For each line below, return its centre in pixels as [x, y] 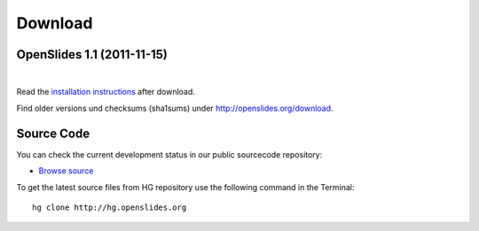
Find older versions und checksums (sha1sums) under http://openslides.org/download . [175, 108]
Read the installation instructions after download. [106, 92]
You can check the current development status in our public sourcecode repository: [169, 154]
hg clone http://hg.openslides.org [110, 207]
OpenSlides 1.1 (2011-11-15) [92, 54]
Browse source [66, 171]
